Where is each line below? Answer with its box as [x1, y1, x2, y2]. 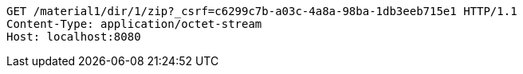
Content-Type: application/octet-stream [6, 18, 262, 30]
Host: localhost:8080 [6, 30, 141, 43]
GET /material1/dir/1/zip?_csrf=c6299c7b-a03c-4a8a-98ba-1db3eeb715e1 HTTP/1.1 [6, 5, 517, 18]
